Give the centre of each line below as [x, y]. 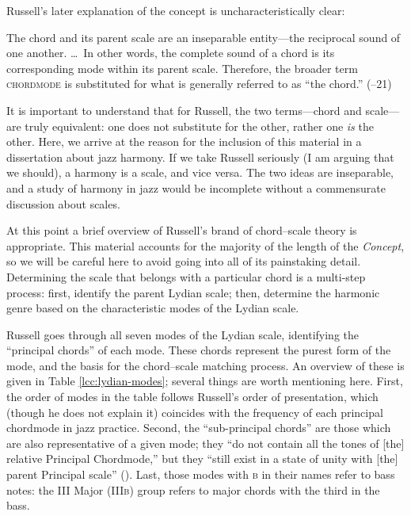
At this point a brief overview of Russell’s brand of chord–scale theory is [182, 230]
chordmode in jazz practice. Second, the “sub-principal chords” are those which [199, 428]
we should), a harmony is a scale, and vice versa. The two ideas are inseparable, [200, 172]
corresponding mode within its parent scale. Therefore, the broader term [182, 68]
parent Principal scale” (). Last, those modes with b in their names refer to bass [201, 474]
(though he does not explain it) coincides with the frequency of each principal [195, 412]
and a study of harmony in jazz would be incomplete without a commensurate [196, 187]
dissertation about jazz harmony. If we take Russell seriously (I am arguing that [200, 157]
